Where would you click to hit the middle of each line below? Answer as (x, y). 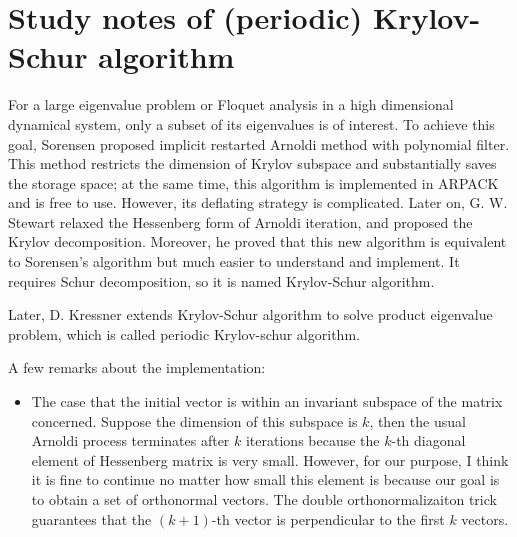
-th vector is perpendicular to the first (328, 518)
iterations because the (312, 440)
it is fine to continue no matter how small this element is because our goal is (265, 479)
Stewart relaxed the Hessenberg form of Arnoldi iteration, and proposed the (240, 221)
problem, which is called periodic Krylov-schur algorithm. (184, 333)
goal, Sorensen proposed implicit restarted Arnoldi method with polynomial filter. (259, 143)
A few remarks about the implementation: (137, 367)
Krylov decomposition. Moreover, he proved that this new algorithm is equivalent (257, 241)
